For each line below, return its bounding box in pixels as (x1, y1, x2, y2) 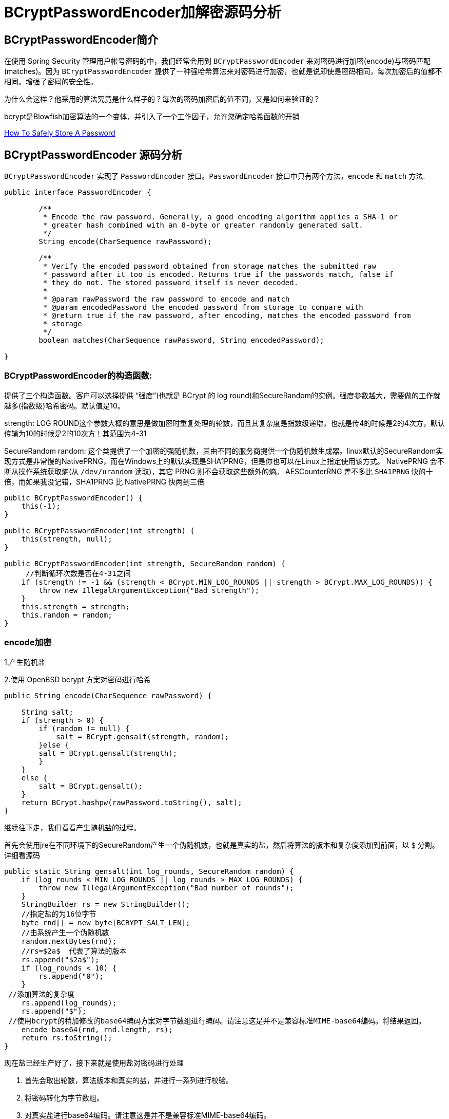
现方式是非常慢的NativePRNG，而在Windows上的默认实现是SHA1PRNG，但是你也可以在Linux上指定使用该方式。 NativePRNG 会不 (4, 456, 444, 465)
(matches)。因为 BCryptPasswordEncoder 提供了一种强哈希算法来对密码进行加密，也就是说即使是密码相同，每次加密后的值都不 (4, 67, 442, 76)
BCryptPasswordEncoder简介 (4, 33, 159, 46)
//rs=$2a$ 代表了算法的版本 (21, 946, 127, 955)
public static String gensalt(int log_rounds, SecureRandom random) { (4, 867, 294, 875)
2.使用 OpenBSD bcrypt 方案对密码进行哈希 (4, 675, 151, 684)
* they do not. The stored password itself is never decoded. (43, 278, 299, 287)
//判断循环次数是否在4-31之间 (26, 569, 131, 577)
